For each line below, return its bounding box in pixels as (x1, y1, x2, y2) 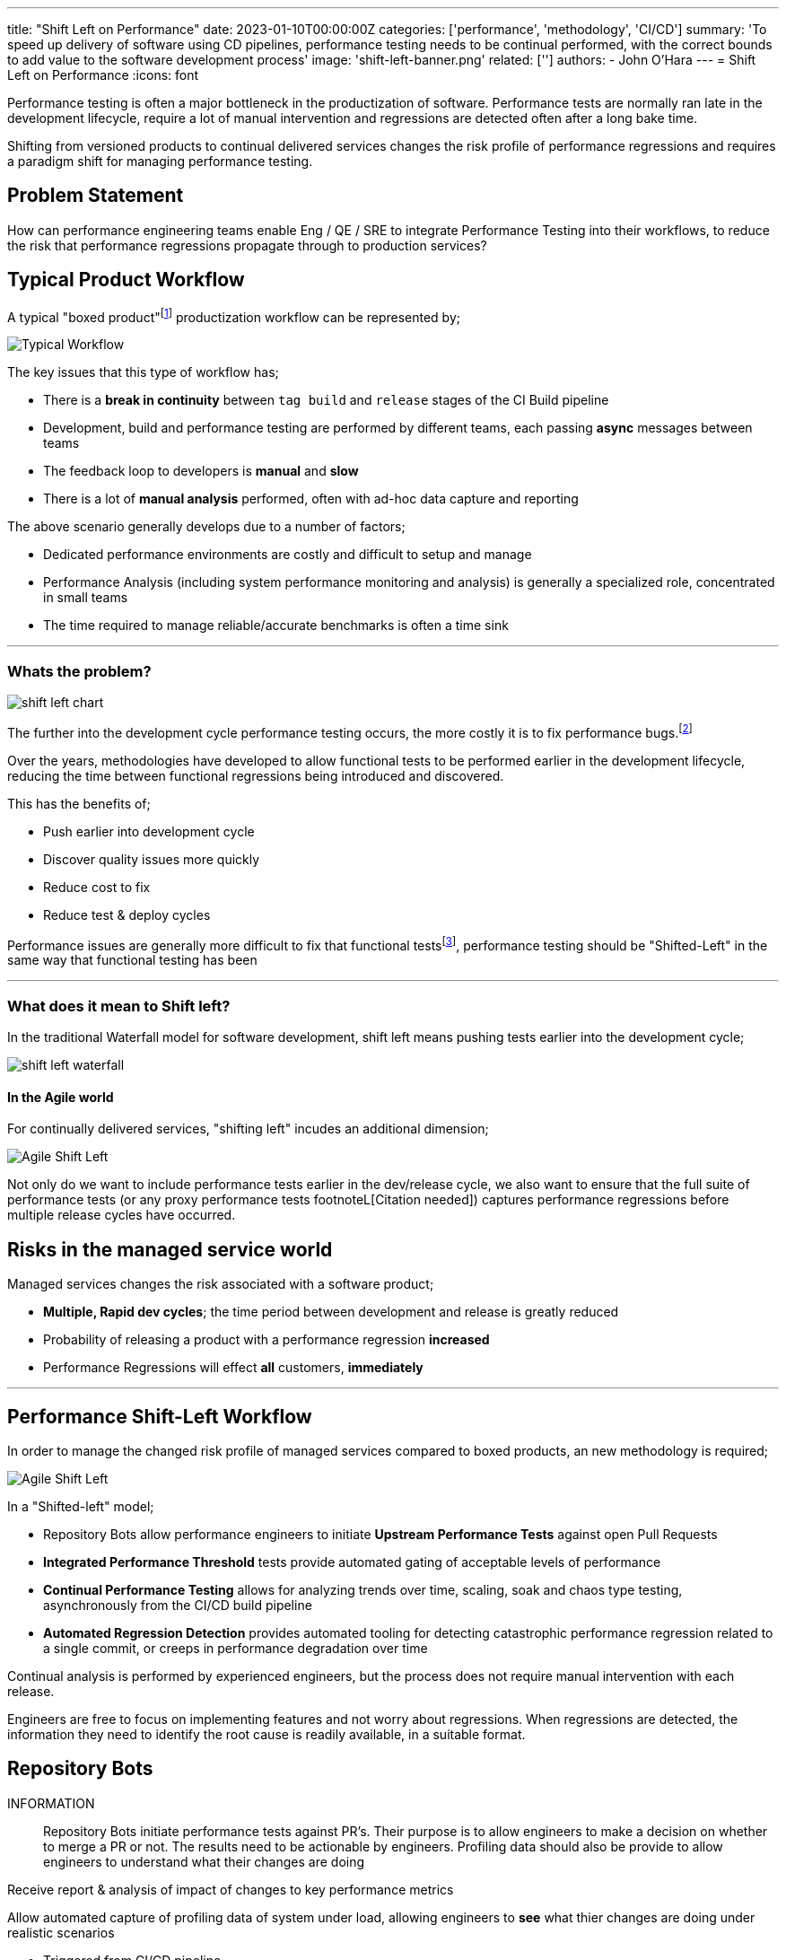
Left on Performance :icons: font (7, 67, 199, 83)
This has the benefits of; (7, 795, 151, 811)
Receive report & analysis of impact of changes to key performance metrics (7, 1881, 454, 1897)
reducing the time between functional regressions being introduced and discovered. (7, 767, 504, 783)
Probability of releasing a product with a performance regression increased (43, 1332, 490, 1348)
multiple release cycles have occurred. (7, 1207, 236, 1223)
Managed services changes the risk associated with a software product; (7, 1276, 434, 1292)
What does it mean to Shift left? (7, 996, 231, 1015)
